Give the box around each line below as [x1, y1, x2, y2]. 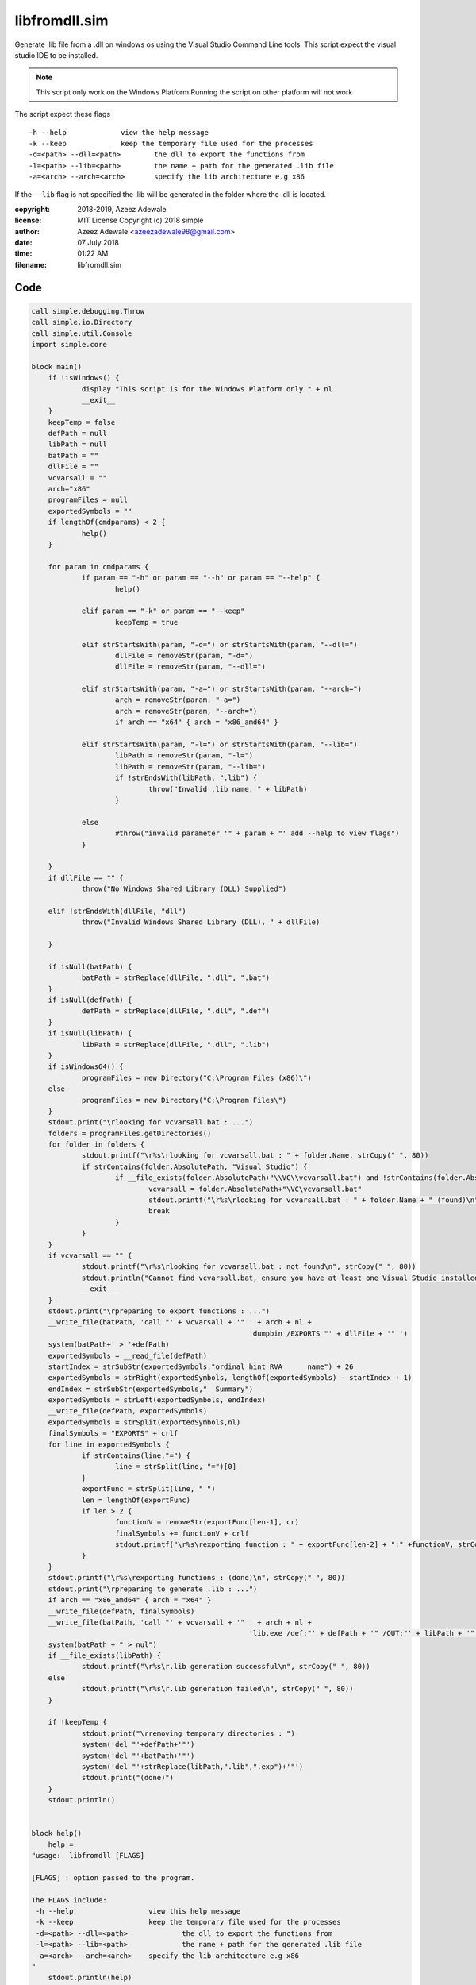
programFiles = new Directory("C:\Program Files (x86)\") [81, 1073, 313, 1082]
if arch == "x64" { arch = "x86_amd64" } [115, 718, 278, 727]
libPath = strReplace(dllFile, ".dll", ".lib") [81, 1040, 271, 1049]
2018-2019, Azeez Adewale [77, 204, 167, 214]
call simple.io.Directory [31, 318, 132, 327]
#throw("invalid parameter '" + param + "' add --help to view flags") [115, 829, 400, 838]
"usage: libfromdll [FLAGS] [31, 1851, 145, 1860]
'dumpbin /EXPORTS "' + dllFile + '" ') [248, 1328, 409, 1338]
